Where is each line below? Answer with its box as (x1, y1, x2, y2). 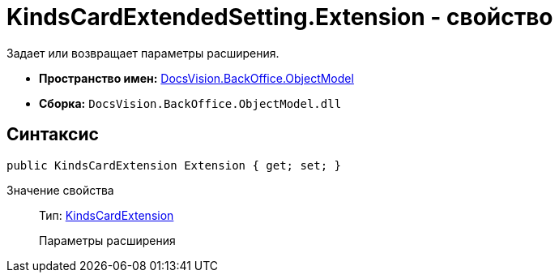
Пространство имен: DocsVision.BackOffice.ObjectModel (39, 71, 354, 85)
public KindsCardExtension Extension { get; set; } (6, 158, 342, 172)
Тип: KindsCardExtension (39, 208, 174, 222)
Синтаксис (6, 124, 99, 145)
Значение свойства (6, 182, 114, 197)
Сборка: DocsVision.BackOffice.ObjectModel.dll (39, 96, 342, 110)
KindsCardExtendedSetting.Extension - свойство (6, 3, 553, 31)
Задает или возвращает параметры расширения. (6, 45, 279, 60)
